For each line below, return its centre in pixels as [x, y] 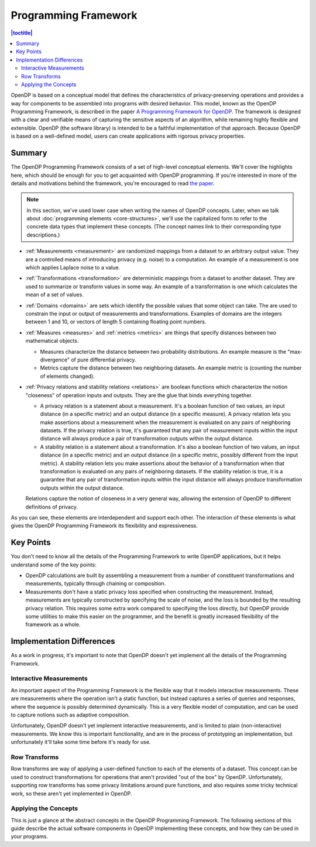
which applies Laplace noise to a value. [73, 268]
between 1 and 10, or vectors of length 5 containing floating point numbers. [116, 322]
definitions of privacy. [52, 507]
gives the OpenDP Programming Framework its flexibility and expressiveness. [104, 526]
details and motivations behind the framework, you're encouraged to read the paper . [113, 183]
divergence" [55, 360]
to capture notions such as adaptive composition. [70, 715]
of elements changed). [67, 376]
